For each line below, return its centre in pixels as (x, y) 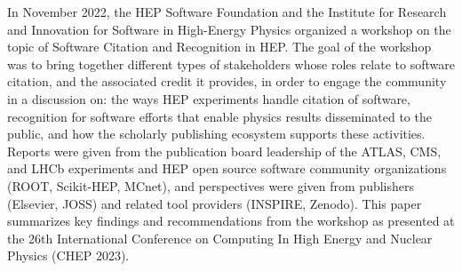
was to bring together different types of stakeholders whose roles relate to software (231, 64)
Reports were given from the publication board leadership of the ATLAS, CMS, (224, 151)
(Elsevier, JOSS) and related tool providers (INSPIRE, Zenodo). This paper (215, 203)
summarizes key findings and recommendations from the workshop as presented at (231, 221)
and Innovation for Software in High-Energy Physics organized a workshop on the (229, 29)
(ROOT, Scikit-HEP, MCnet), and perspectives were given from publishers (211, 185)
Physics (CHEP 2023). (68, 255)
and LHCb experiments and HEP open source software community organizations (227, 168)
